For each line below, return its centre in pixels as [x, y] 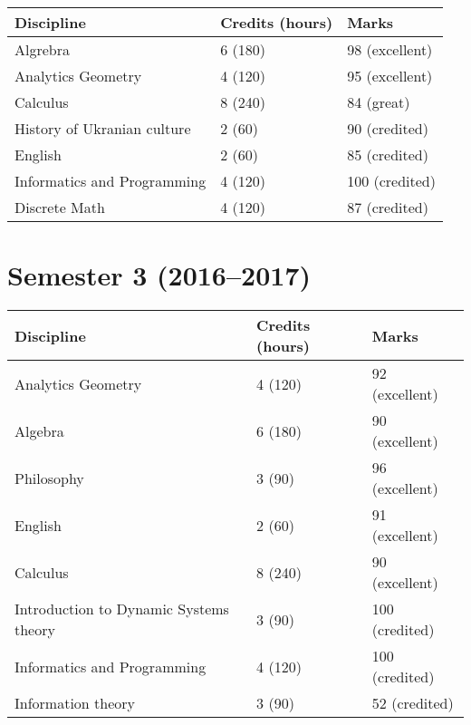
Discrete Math [60, 207]
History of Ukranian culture [103, 128]
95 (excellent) [390, 76]
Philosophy [49, 478]
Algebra [39, 430]
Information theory [75, 703]
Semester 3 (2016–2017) [159, 275]
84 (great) [379, 102]
